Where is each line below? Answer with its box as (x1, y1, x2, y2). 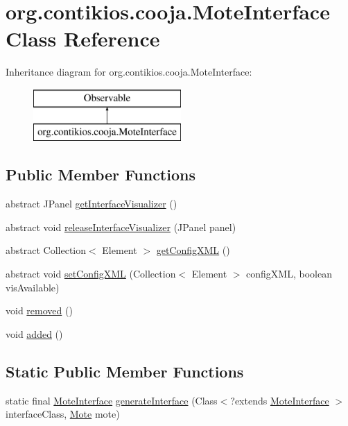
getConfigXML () (156, 243, 230, 257)
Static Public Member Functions (6, 360, 244, 382)
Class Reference (6, 24, 160, 53)
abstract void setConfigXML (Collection (6, 266, 176, 281)
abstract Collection (6, 243, 87, 257)
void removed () (6, 303, 73, 318)
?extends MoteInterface (230, 393, 329, 407)
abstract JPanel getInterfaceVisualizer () (6, 196, 177, 211)
